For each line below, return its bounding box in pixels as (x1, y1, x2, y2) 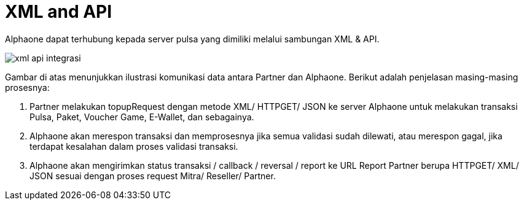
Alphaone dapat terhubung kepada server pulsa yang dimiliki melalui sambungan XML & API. (5, 33, 380, 44)
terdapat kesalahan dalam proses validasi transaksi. (29, 141, 238, 152)
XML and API (5, 1, 112, 22)
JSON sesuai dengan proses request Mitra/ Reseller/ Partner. (29, 170, 276, 181)
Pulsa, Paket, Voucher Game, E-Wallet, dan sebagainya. (29, 111, 254, 122)
